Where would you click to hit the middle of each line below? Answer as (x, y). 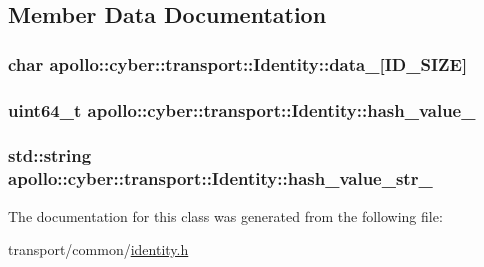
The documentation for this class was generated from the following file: (225, 215)
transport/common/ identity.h (98, 249)
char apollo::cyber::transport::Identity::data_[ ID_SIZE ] (238, 63)
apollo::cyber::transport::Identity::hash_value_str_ (220, 178)
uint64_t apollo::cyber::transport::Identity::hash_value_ (242, 109)
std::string (50, 155)
